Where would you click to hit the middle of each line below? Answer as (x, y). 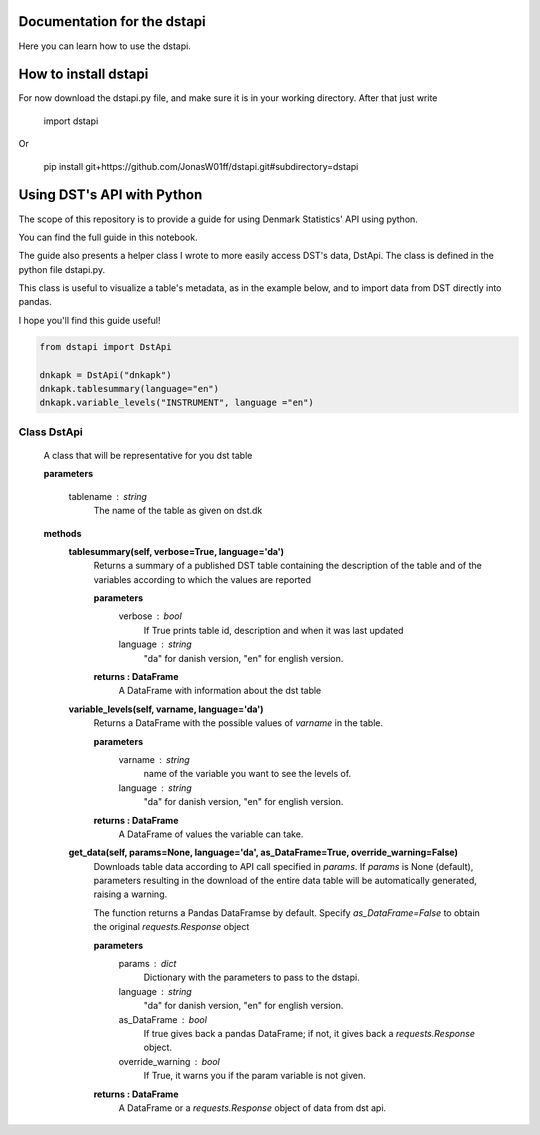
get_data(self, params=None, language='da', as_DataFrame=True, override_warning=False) (263, 852)
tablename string (107, 496)
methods (62, 533)
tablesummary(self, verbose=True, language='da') (176, 551)
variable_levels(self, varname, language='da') (166, 709)
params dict (147, 964)
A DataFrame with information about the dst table (220, 691)
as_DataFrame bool (162, 1019)
